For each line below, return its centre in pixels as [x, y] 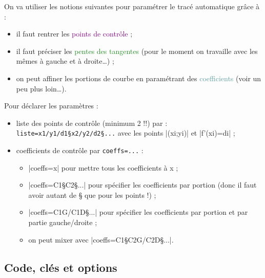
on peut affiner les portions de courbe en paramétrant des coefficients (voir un [139, 78]
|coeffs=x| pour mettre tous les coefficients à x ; [103, 167]
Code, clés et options [61, 267]
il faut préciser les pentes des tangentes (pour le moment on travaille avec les [137, 51]
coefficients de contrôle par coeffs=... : [80, 150]
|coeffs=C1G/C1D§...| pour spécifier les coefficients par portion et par [138, 212]
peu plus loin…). [41, 88]
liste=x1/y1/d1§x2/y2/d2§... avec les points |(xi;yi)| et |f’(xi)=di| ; [126, 133]
